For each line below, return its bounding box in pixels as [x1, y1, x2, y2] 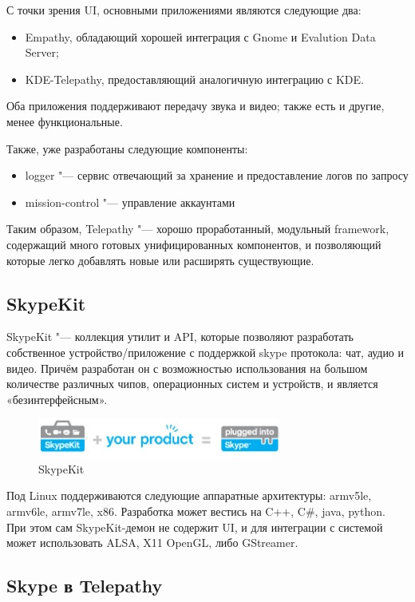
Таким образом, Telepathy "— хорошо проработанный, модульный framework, [6, 220, 389, 237]
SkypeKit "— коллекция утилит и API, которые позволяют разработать [6, 328, 354, 345]
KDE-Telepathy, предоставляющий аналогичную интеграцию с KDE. [25, 70, 364, 87]
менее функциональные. [6, 113, 123, 129]
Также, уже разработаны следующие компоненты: [6, 140, 248, 156]
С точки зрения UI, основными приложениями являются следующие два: [6, 2, 362, 18]
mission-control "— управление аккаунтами [25, 193, 235, 210]
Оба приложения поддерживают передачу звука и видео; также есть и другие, [6, 97, 385, 114]
